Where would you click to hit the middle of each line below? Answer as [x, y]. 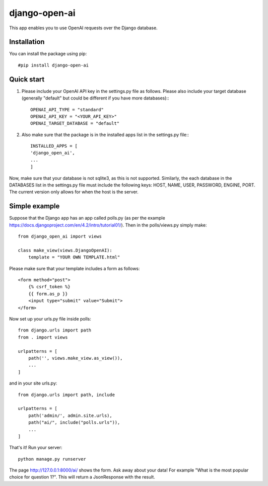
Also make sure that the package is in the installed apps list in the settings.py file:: [105, 135]
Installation [27, 42]
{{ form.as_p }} [48, 294]
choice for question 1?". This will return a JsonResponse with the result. [82, 477]
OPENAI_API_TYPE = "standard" [67, 110]
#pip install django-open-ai [53, 65]
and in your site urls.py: [33, 383]
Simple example [34, 206]
